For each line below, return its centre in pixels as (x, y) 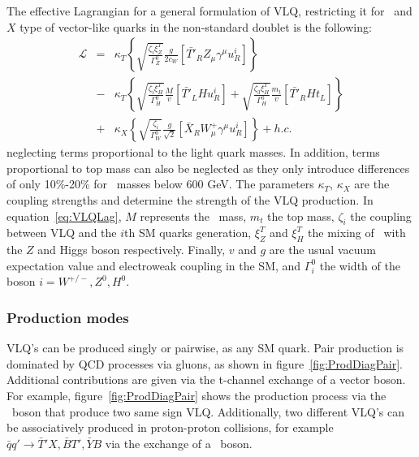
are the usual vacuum (322, 250)
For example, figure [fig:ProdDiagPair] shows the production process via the (197, 396)
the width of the (360, 265)
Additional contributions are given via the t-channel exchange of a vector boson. (206, 379)
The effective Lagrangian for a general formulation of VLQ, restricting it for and (209, 11)
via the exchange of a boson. (179, 443)
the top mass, (301, 216)
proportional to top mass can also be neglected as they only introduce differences (208, 168)
